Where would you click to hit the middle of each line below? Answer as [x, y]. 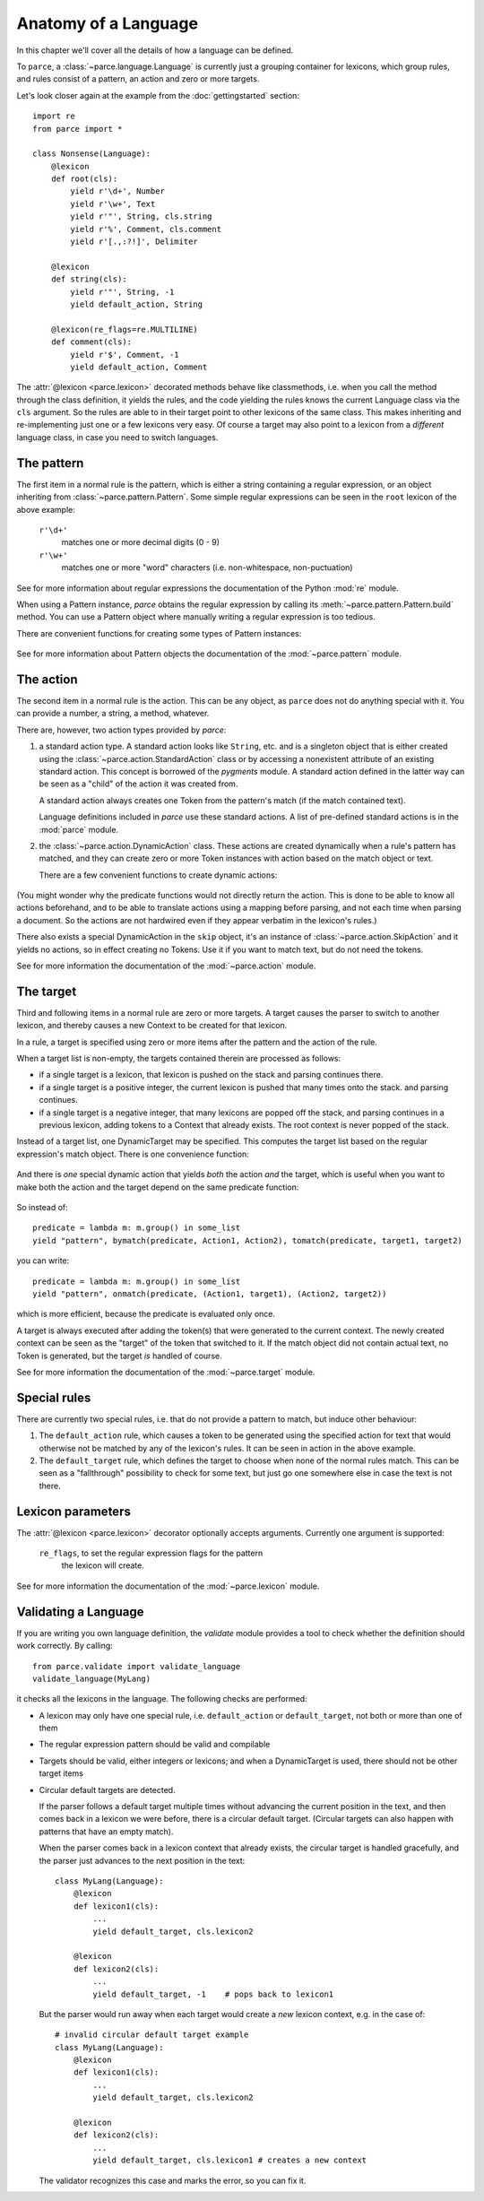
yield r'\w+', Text [113, 204]
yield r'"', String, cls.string [141, 217]
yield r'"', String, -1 [122, 292]
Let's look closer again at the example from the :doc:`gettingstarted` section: [158, 95]
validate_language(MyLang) [92, 1678]
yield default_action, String [137, 304]
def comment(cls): [91, 342]
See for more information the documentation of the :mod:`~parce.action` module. [166, 966]
